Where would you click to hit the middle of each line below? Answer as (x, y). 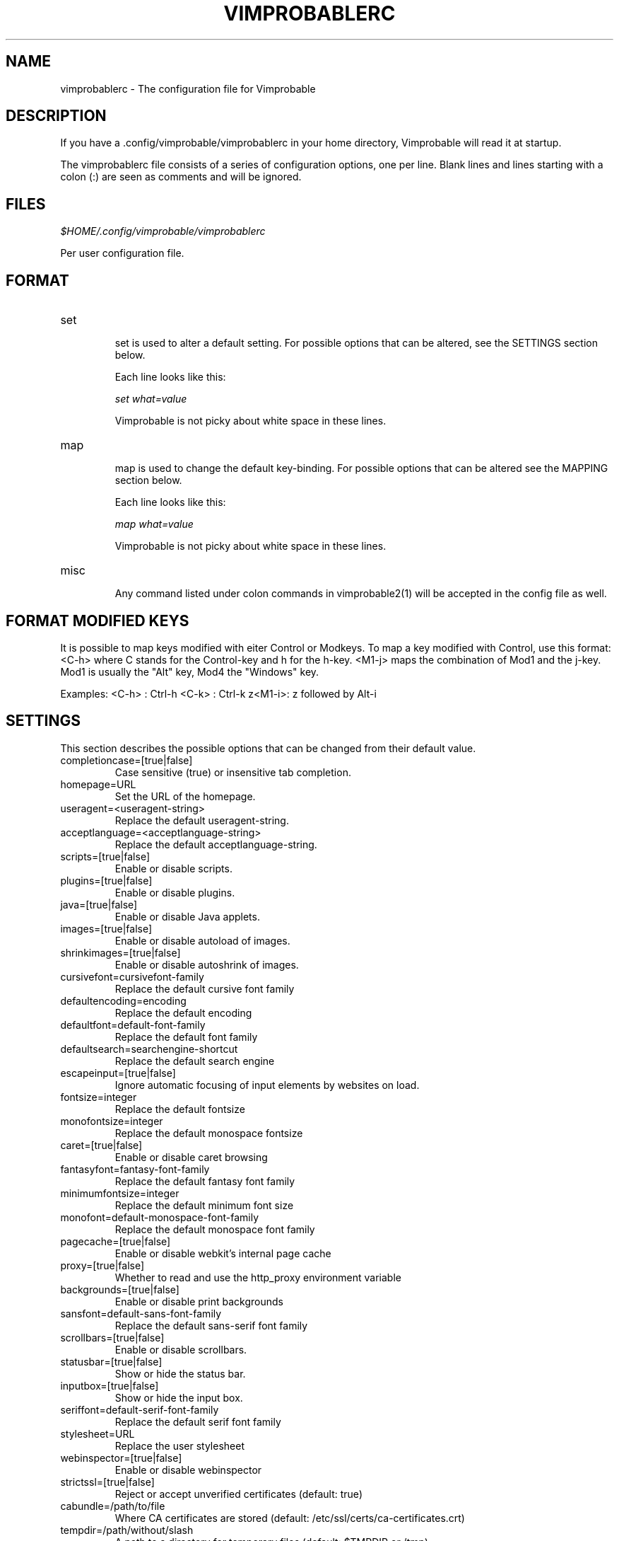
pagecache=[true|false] (116, 1241)
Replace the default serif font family (198, 1421)
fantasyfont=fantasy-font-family (135, 1169)
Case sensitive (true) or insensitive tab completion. (233, 772)
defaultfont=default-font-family (133, 1025)
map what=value (154, 524)
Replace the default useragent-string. (202, 820)
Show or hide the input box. (179, 1397)
